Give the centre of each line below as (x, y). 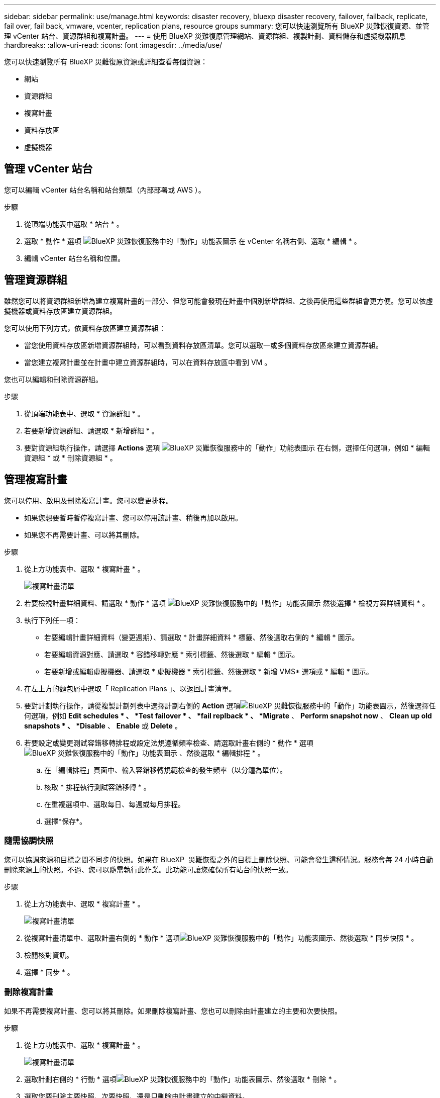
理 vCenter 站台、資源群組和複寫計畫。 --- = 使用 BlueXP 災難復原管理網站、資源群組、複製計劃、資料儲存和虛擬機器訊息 (205, 36)
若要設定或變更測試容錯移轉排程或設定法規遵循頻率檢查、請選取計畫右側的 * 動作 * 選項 (169, 743)
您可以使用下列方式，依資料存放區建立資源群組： (85, 328)
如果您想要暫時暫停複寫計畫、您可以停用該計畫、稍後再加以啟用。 (133, 517)
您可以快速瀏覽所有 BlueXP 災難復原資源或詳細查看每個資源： (106, 62)
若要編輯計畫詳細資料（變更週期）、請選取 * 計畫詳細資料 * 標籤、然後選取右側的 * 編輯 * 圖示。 (202, 637)
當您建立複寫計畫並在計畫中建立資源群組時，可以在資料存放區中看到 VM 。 (148, 362)
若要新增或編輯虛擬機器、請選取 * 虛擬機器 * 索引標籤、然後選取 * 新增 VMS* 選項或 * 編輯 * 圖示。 (209, 671)
